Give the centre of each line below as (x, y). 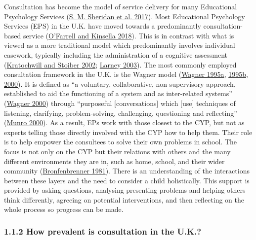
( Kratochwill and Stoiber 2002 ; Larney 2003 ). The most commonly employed (120, 64)
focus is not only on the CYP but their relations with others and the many (117, 151)
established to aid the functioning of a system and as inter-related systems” (118, 93)
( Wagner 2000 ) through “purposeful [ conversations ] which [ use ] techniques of (120, 103)
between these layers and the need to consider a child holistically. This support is (127, 180)
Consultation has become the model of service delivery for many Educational (121, 6)
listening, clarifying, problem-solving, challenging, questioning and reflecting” (121, 113)
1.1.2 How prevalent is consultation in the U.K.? (103, 231)
